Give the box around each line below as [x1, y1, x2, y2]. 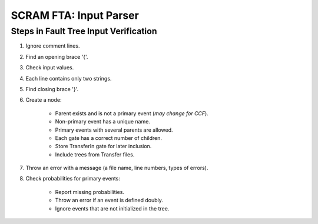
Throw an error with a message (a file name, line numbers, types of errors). [25, 165, 208, 172]
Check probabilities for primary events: [25, 175, 121, 182]
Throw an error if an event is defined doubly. [55, 197, 163, 204]
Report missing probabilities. [55, 188, 125, 195]
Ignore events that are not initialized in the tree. [55, 205, 170, 212]
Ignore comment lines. [25, 42, 80, 49]
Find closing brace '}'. [25, 85, 79, 92]
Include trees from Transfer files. [55, 151, 135, 158]
